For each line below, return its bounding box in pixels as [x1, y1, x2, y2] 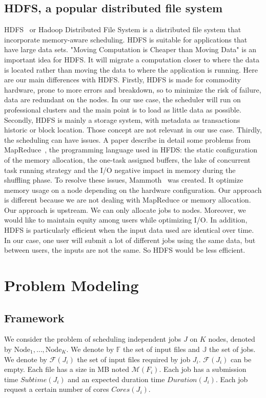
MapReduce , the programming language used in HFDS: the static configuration [4, 144, 258, 155]
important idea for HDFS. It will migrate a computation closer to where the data [4, 54, 260, 64]
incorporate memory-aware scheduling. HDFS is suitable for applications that [4, 34, 248, 45]
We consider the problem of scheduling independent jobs [4, 334, 181, 344]
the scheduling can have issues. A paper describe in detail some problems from [4, 134, 251, 145]
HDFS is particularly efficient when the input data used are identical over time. [4, 225, 254, 235]
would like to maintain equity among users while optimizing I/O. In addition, [4, 214, 248, 225]
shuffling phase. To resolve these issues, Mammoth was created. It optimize [4, 174, 243, 185]
